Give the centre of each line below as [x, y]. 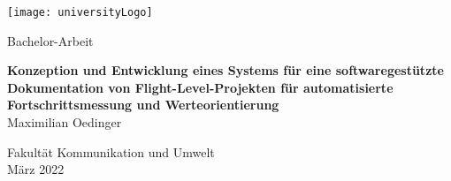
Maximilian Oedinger [65, 122]
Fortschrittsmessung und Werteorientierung [143, 105]
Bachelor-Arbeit [50, 40]
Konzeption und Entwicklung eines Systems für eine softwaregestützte [225, 70]
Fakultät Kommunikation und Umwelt [111, 151]
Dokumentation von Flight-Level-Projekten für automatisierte [200, 87]
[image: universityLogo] [80, 12]
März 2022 [36, 169]
